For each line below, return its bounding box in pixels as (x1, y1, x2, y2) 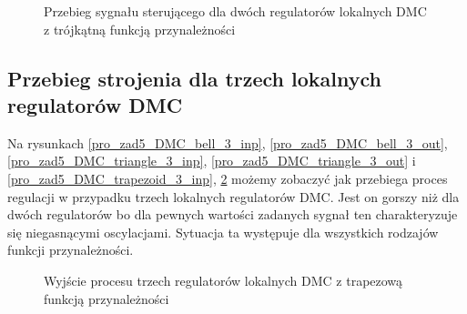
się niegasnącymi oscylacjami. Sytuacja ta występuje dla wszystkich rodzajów (7, 222, 439, 241)
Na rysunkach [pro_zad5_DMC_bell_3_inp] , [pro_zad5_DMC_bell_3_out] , (7, 133, 448, 152)
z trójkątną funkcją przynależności (44, 19, 236, 38)
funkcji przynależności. (7, 240, 134, 259)
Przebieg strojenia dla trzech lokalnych (7, 64, 382, 92)
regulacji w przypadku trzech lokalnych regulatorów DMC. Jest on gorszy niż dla (7, 187, 460, 206)
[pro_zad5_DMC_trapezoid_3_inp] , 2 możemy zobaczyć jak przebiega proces (7, 168, 448, 187)
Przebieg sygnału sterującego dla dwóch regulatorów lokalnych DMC (44, 2, 427, 20)
